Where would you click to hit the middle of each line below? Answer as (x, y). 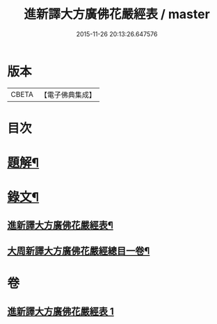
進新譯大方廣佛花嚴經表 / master (117, 14)
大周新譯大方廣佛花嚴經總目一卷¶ (79, 251)
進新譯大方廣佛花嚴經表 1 (61, 311)
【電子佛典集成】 (68, 95)
